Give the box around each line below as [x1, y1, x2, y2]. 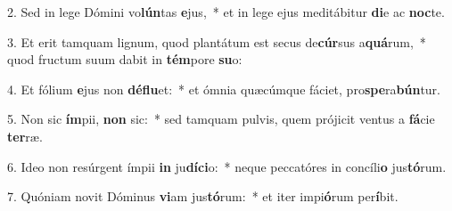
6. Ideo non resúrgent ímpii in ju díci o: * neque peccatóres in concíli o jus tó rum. [7, 157, 447, 175]
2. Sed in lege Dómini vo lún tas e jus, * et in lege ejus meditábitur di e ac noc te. [7, 3, 445, 20]
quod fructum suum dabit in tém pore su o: [7, 50, 242, 69]
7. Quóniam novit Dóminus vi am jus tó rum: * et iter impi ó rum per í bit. [7, 187, 399, 206]
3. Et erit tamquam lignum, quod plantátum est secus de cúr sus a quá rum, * [7, 32, 426, 51]
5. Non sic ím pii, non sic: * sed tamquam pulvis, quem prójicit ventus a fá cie [7, 110, 435, 128]
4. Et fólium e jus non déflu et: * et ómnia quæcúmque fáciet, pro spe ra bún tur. [7, 79, 440, 98]
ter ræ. [7, 126, 43, 145]
